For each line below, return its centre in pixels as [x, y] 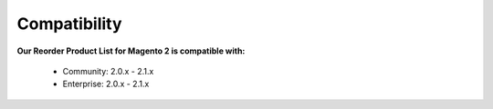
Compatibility [69, 24]
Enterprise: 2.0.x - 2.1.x [106, 84]
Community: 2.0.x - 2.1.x [108, 71]
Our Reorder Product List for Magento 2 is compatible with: [131, 51]
